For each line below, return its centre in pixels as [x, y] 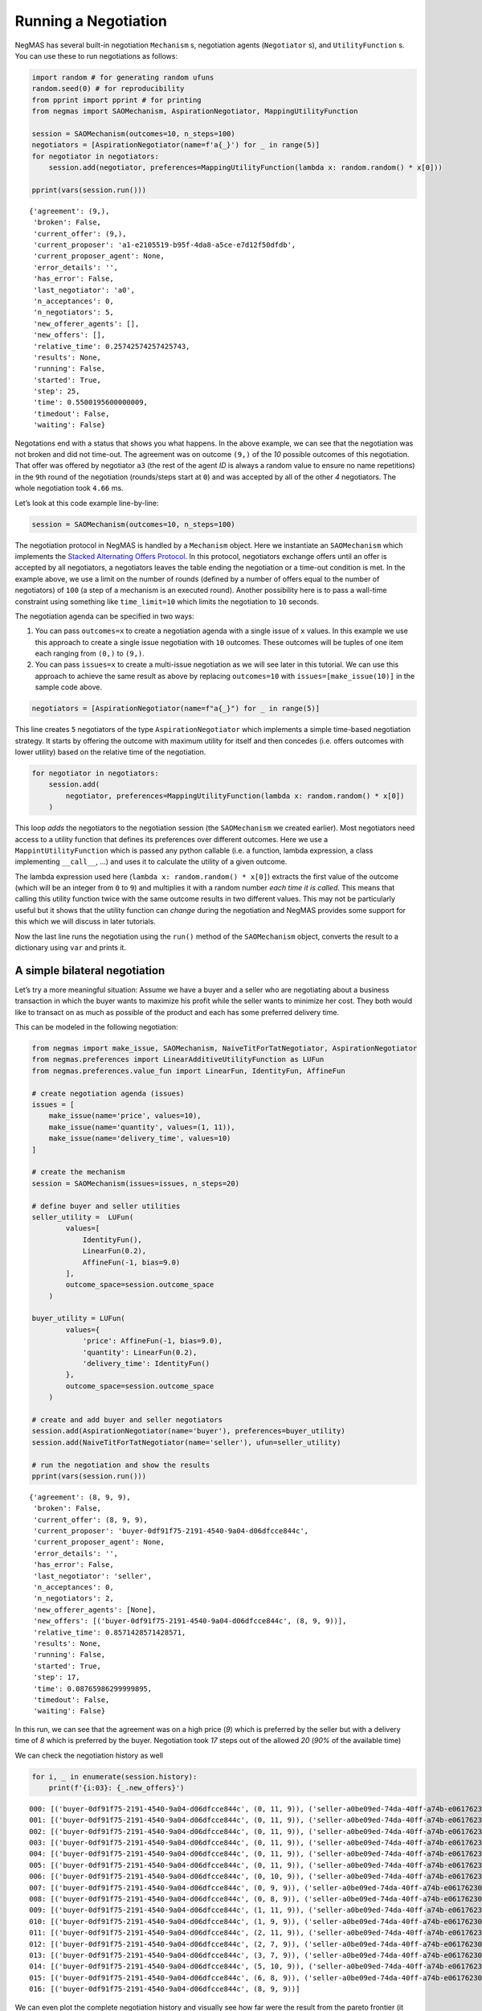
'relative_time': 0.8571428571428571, [110, 1632]
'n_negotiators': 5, [74, 313]
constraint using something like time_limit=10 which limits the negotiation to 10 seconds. [167, 601]
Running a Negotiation [91, 21]
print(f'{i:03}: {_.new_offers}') [116, 1787]
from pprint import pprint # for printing [116, 100]
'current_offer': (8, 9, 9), [91, 1520]
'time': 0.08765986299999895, [93, 1688]
